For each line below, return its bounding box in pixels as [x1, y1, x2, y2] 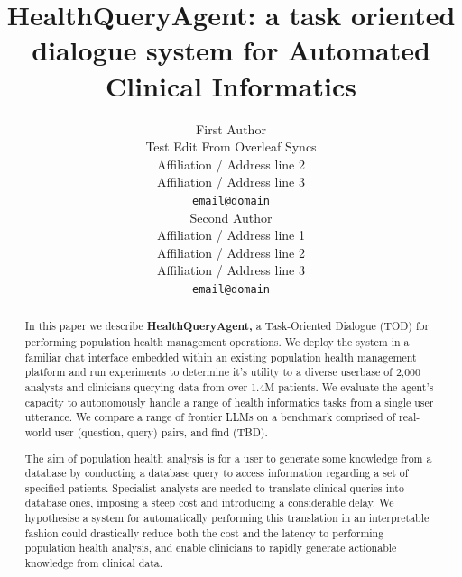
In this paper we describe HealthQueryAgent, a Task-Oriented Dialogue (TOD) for [24, 318, 430, 334]
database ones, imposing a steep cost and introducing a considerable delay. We [24, 495, 394, 510]
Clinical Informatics [106, 67, 356, 104]
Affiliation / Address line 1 [157, 225, 305, 244]
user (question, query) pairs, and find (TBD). [54, 424, 268, 439]
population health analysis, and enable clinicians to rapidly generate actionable [24, 540, 397, 555]
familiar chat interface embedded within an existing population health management [24, 349, 417, 364]
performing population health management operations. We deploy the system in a [24, 334, 410, 350]
